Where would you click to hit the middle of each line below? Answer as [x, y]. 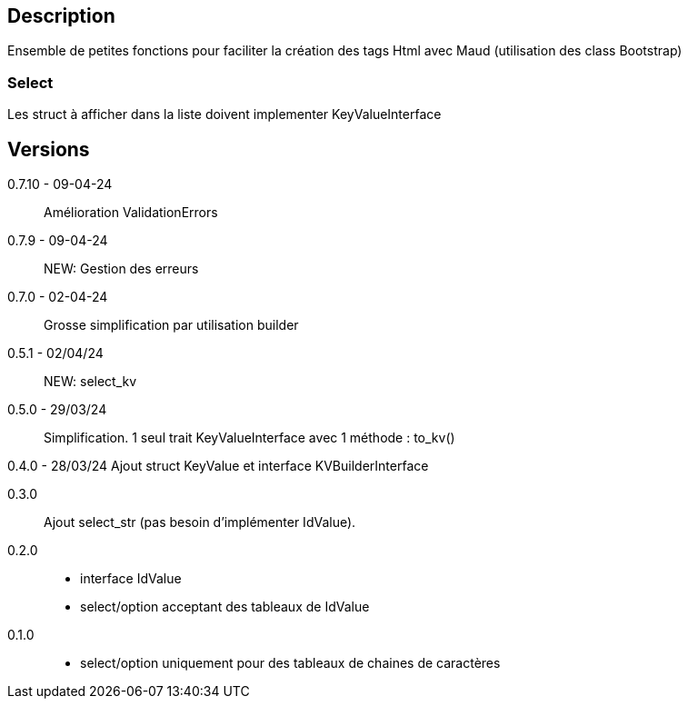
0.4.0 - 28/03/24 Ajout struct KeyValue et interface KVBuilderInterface [218, 466]
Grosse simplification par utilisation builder [171, 325]
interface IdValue [131, 579]
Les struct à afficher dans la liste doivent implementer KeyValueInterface [224, 114]
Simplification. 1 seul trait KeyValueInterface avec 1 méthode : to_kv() [249, 438]
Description [61, 16]
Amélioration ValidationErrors [131, 213]
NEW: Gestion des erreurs [121, 269]
